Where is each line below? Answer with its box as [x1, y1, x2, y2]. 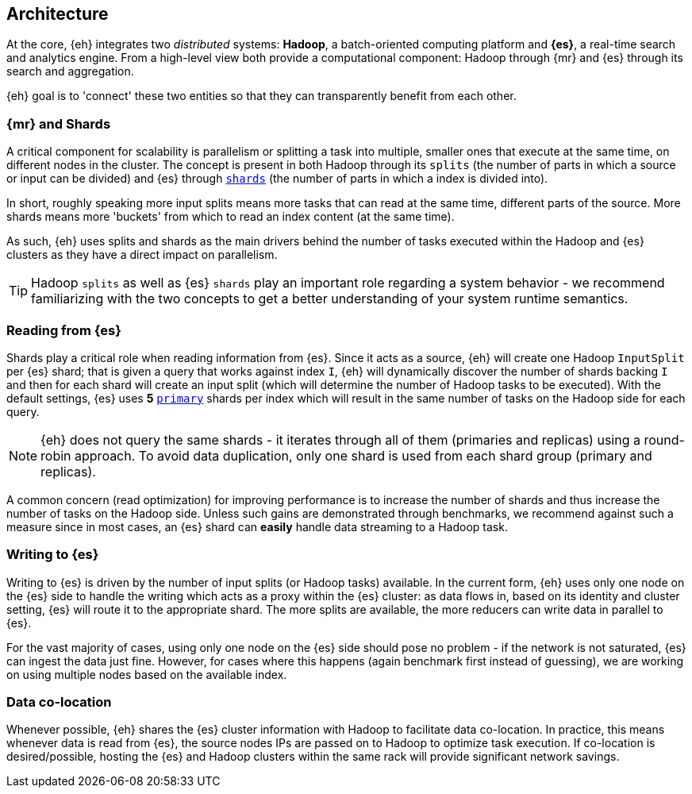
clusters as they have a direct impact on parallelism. [6, 248, 278, 262]
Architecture [6, 4, 109, 24]
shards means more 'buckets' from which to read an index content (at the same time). [6, 210, 455, 224]
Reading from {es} [6, 322, 121, 338]
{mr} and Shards [6, 115, 111, 132]
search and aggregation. [6, 64, 134, 79]
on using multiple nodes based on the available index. [6, 667, 287, 681]
